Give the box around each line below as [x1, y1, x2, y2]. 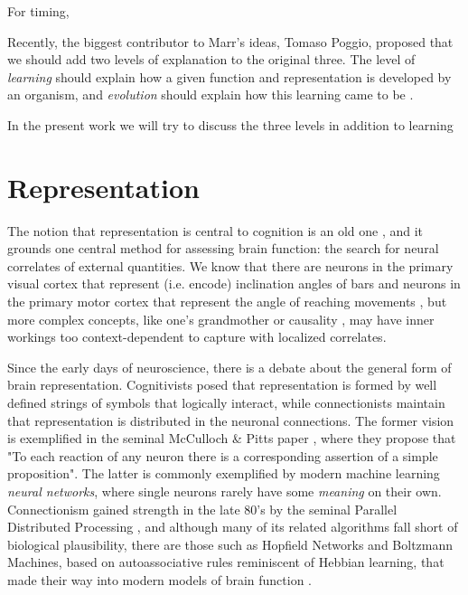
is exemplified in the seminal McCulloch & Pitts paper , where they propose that [7, 429, 456, 448]
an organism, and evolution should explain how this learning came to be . [7, 85, 414, 104]
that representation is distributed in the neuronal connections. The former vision [7, 411, 454, 430]
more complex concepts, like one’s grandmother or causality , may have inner [7, 309, 435, 328]
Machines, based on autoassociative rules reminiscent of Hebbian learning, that [7, 552, 445, 571]
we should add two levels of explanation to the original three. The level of [7, 50, 416, 69]
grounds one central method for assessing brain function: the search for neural [7, 239, 439, 258]
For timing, [7, 2, 70, 20]
